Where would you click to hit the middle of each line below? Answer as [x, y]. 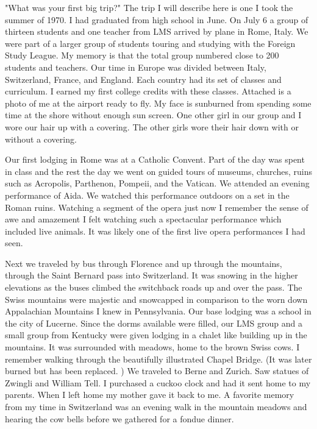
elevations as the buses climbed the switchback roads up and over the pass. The [154, 287]
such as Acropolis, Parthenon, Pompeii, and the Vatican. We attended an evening [157, 183]
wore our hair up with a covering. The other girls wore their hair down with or [152, 126]
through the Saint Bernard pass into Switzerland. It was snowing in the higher [151, 275]
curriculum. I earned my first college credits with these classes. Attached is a [148, 91]
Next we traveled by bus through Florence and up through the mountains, [144, 263]
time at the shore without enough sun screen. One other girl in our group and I [153, 115]
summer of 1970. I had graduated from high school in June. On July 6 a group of [157, 19]
